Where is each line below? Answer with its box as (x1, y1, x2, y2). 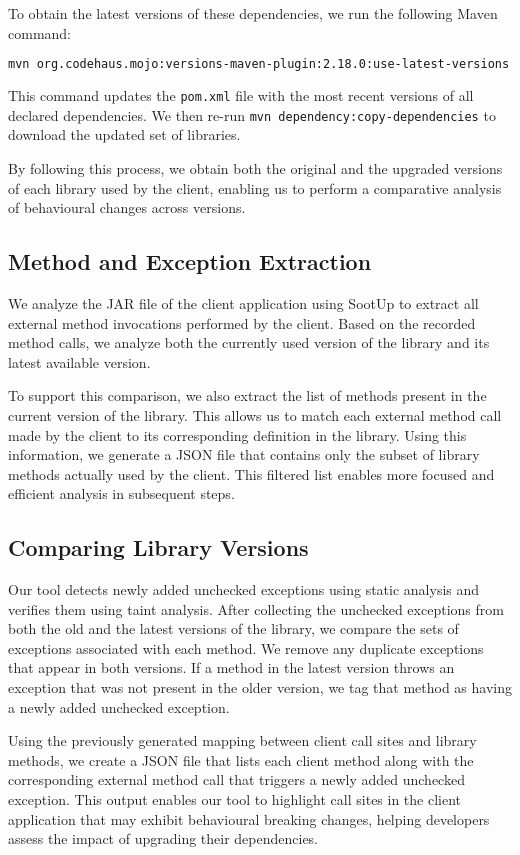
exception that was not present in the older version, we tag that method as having (8, 677, 513, 698)
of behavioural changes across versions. (8, 197, 246, 218)
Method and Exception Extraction (8, 246, 372, 277)
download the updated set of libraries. (8, 124, 241, 145)
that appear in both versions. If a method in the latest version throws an (8, 657, 455, 678)
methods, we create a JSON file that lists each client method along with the (8, 749, 474, 770)
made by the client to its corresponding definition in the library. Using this (8, 424, 467, 445)
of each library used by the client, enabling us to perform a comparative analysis (8, 177, 502, 198)
